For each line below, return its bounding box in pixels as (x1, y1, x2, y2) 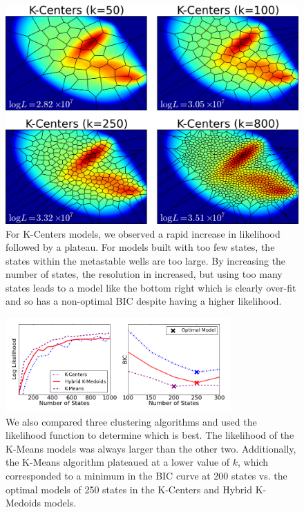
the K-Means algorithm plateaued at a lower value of (6, 455, 230, 469)
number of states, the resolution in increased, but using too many (6, 267, 283, 281)
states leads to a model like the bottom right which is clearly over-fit (6, 280, 296, 294)
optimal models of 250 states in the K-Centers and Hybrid (6, 482, 252, 496)
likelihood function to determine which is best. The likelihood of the (6, 428, 294, 442)
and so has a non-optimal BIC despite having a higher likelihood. (6, 294, 282, 308)
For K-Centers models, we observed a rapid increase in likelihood (6, 226, 281, 240)
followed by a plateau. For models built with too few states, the (6, 240, 275, 254)
